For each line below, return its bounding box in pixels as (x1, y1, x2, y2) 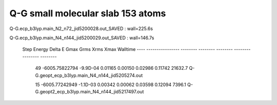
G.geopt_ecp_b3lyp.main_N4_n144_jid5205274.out (35, 72, 143, 78)
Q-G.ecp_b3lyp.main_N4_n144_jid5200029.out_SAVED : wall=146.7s (9, 35, 154, 41)
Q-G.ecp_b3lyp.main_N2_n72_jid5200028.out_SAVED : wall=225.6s (9, 25, 153, 32)
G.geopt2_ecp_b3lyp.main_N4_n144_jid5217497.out (35, 89, 144, 95)
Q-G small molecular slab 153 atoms (9, 8, 166, 19)
